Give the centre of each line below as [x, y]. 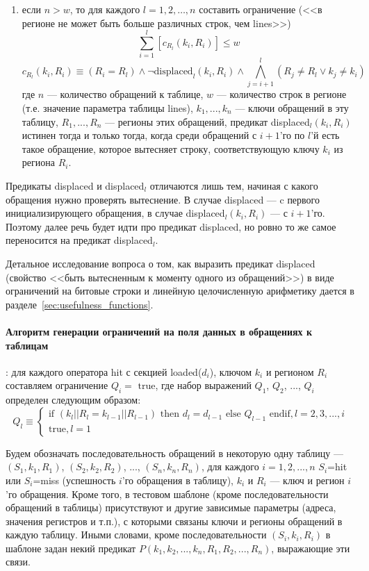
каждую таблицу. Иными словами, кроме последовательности [136, 535]
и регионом [290, 371]
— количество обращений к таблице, [125, 94]
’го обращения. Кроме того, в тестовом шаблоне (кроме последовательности [167, 494]
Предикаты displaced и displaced [75, 185]
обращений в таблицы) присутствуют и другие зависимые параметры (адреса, [171, 507]
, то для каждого [105, 9]
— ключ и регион [307, 480]
